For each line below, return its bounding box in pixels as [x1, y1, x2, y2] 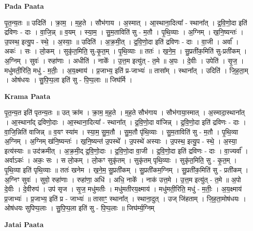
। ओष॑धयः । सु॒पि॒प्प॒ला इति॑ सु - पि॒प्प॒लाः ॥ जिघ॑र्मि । [4, 75, 133, 85]
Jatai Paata [4, 219, 44, 229]
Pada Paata [4, 1, 44, 11]
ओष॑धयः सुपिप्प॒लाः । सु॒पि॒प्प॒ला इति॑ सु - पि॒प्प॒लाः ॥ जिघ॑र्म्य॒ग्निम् [4, 203, 154, 213]
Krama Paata [4, 91, 50, 101]
